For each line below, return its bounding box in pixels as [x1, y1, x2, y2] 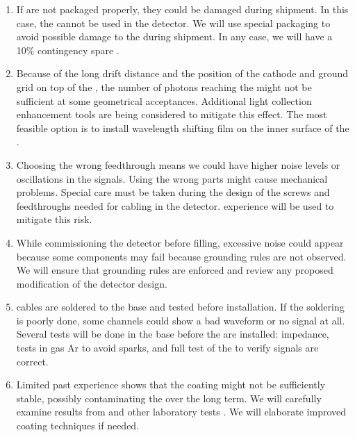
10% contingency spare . [16, 42, 119, 57]
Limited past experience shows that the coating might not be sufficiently [16, 377, 326, 392]
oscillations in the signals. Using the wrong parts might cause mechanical [16, 171, 328, 185]
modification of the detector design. [16, 276, 167, 290]
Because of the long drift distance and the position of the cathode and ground [16, 66, 349, 81]
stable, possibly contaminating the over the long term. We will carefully [16, 390, 322, 405]
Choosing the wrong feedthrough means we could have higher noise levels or [16, 157, 340, 172]
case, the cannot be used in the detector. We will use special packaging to [16, 15, 331, 30]
